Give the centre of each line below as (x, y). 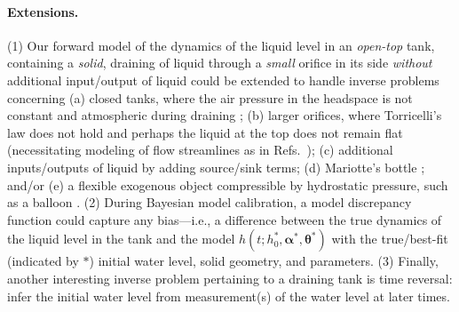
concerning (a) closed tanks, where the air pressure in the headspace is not (210, 97)
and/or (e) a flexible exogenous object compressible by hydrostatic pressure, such (228, 184)
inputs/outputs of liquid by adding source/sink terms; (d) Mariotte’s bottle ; (216, 167)
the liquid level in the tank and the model (121, 239)
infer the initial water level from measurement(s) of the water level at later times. (229, 296)
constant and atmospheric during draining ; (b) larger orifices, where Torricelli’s (225, 115)
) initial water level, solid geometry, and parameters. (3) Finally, (264, 261)
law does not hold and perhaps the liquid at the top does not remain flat (205, 132)
